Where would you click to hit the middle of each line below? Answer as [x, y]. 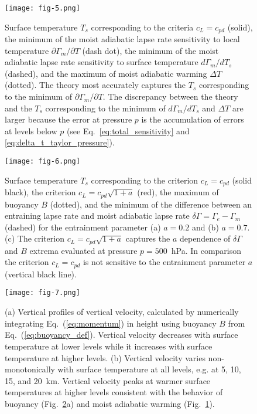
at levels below [31, 130]
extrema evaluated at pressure [83, 250]
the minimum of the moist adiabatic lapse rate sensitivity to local [122, 39]
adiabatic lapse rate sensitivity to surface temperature [102, 62]
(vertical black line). [41, 274]
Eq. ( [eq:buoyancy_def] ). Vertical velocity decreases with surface [121, 335]
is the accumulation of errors [193, 119]
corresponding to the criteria [142, 27]
